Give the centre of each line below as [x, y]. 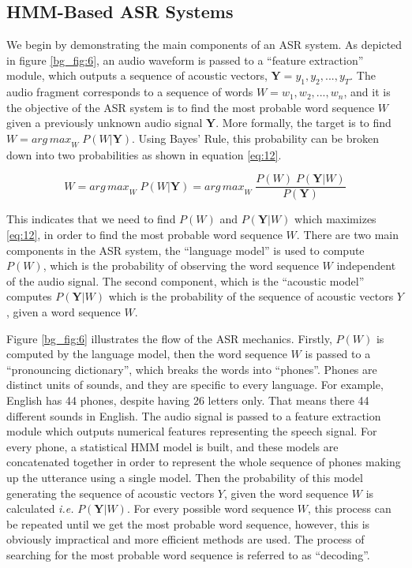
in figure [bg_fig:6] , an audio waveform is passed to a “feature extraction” [185, 60]
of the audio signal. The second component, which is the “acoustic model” [185, 280]
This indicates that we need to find [91, 219]
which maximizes [335, 219]
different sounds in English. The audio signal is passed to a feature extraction [194, 415]
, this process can [350, 508]
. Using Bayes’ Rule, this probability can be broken [256, 138]
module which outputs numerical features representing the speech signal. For [192, 431]
